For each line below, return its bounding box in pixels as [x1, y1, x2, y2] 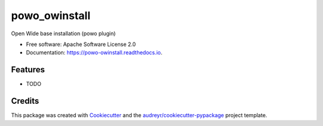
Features [11, 64, 45, 75]
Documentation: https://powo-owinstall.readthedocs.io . [26, 49, 163, 56]
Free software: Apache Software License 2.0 [26, 41, 136, 48]
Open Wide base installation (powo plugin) [11, 30, 116, 37]
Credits [11, 96, 39, 106]
